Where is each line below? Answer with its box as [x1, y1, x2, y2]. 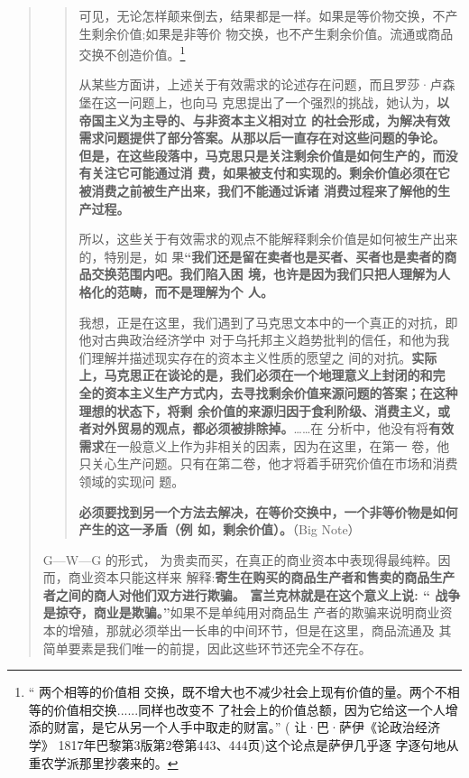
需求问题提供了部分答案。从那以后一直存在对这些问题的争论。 [78, 128, 446, 147]
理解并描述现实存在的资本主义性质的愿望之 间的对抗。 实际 [91, 347, 437, 366]
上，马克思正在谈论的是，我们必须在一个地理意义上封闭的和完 [78, 366, 446, 384]
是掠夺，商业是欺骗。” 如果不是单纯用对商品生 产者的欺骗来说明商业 [42, 603, 440, 622]
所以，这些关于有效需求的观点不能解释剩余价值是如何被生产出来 [78, 229, 458, 248]
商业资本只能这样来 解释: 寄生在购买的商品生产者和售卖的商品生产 [68, 568, 455, 587]
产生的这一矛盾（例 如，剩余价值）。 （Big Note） [78, 520, 361, 539]
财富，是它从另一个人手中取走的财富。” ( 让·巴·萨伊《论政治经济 [53, 718, 440, 736]
